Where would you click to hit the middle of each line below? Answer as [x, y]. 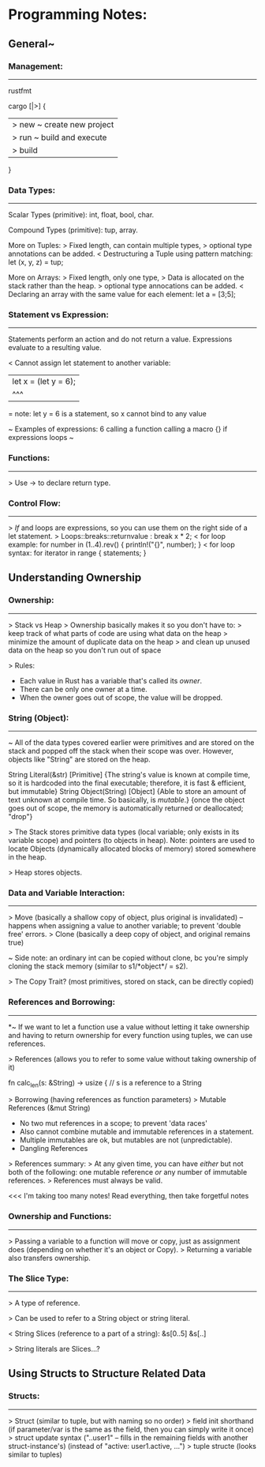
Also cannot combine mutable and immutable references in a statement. [136, 1132]
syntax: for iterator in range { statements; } [77, 553]
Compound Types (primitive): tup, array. [73, 230]
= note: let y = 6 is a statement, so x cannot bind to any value [107, 414]
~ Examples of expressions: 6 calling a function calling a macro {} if [118, 429]
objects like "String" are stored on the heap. [80, 759]
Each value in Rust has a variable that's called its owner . [111, 680]
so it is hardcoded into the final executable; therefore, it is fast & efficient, [127, 783]
